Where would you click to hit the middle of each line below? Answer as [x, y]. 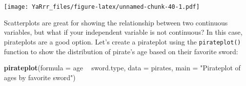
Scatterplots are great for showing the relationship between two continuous [116, 22]
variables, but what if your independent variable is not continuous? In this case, [123, 32]
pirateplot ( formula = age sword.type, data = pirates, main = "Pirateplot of [122, 68]
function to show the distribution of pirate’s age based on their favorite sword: [121, 51]
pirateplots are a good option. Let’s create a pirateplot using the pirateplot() [123, 41]
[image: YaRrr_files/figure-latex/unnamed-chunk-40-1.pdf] [102, 7]
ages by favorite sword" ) [40, 77]
